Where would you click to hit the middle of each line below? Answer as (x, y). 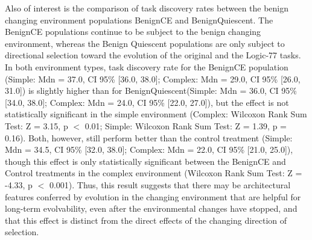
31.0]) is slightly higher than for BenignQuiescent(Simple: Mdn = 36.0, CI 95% (151, 91)
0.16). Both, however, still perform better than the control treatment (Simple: (149, 137)
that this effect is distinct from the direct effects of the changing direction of (146, 220)
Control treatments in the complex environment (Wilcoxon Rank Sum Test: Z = (154, 173)
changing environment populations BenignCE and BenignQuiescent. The (139, 20)
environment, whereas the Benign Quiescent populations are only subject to (145, 43)
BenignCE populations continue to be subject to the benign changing (133, 32)
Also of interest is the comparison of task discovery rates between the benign (147, 8)
